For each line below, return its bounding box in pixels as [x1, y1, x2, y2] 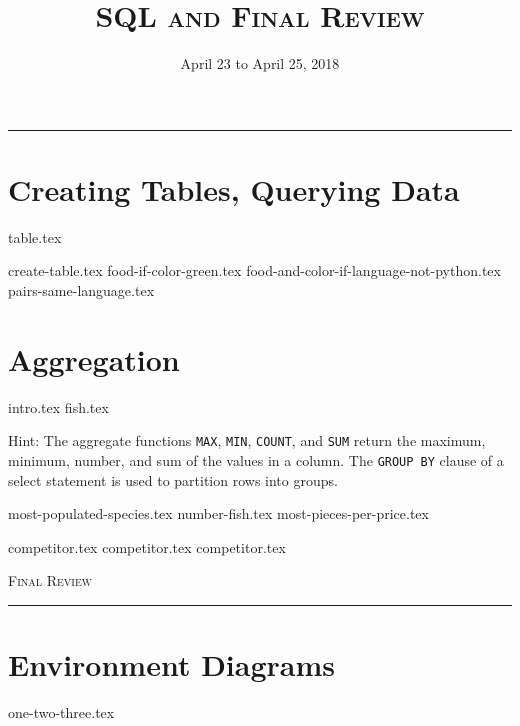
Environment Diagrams [8, 644, 336, 685]
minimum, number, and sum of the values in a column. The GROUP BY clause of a [8, 450, 504, 470]
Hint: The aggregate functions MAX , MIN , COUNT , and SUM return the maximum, [8, 430, 486, 451]
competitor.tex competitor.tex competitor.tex [8, 536, 286, 557]
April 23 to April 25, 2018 [180, 53, 340, 74]
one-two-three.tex [8, 702, 115, 723]
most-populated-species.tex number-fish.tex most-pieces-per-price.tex [8, 503, 429, 524]
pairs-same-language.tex [8, 280, 155, 301]
